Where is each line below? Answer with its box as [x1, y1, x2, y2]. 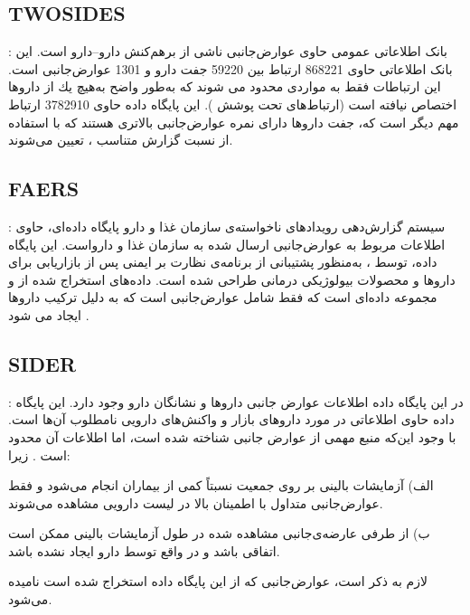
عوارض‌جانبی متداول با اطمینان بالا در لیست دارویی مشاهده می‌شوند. [8, 493, 383, 512]
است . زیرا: [8, 445, 70, 464]
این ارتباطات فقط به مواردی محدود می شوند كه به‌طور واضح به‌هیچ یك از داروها [8, 77, 441, 96]
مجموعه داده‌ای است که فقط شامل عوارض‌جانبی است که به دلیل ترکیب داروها [8, 288, 437, 307]
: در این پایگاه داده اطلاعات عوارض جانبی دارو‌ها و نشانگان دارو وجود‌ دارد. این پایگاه [8, 392, 464, 411]
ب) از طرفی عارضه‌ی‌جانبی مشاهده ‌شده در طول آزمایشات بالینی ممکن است [8, 524, 430, 543]
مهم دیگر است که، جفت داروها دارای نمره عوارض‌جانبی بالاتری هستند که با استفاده [8, 112, 459, 131]
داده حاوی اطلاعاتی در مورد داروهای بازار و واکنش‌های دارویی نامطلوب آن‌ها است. [8, 410, 455, 429]
